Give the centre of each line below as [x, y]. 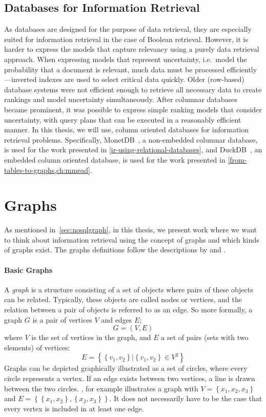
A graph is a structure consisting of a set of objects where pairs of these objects [129, 289]
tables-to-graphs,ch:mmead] [47, 170]
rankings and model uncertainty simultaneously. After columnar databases [121, 99]
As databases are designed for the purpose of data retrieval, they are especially [128, 29]
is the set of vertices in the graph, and [91, 337]
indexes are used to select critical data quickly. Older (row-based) [142, 79]
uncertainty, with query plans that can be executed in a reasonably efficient [123, 119]
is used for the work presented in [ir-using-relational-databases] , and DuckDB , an [133, 150]
